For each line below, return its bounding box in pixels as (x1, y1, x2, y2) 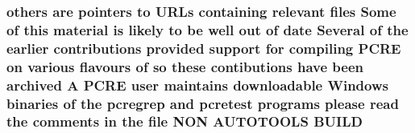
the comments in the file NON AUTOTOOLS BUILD (6, 111, 363, 131)
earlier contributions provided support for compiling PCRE (6, 38, 401, 58)
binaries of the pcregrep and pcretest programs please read (6, 93, 399, 113)
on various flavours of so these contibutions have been (6, 56, 363, 76)
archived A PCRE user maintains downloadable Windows (6, 75, 388, 95)
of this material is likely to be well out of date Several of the (6, 19, 409, 39)
